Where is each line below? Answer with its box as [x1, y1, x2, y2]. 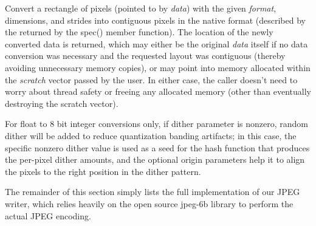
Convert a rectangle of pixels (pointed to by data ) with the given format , [5, 2, 276, 14]
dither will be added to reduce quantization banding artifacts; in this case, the [5, 129, 297, 142]
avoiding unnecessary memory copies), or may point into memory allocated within [5, 61, 311, 74]
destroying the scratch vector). [5, 97, 118, 109]
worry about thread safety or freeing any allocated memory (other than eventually [5, 85, 311, 98]
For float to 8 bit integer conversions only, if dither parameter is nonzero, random [5, 117, 308, 130]
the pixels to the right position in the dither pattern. [5, 165, 201, 177]
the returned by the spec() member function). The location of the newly [5, 26, 273, 38]
